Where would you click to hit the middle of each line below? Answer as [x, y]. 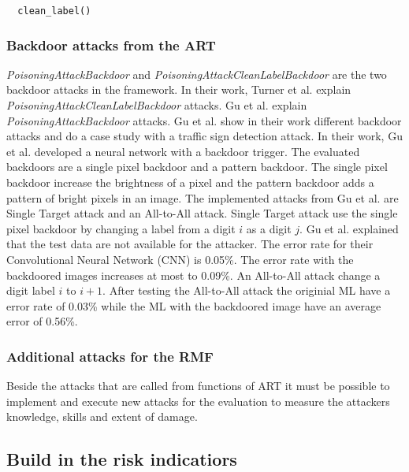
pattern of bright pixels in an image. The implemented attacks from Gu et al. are [203, 197]
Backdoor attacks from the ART [111, 45]
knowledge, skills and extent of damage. [102, 416]
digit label [31, 290]
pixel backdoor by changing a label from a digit [121, 228]
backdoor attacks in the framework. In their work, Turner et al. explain [179, 89]
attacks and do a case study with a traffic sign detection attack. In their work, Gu [204, 136]
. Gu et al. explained [349, 228]
